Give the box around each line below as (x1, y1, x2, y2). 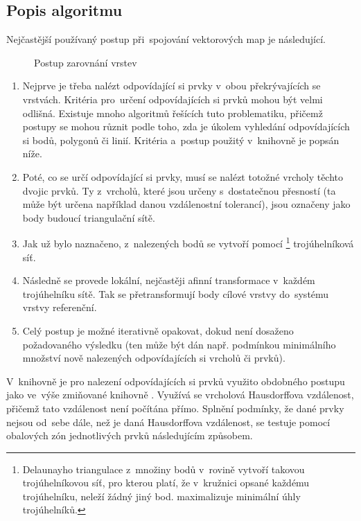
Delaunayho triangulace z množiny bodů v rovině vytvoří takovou (22, 461, 305, 476)
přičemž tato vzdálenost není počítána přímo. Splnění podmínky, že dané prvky (6, 400, 344, 415)
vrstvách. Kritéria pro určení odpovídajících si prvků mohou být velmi (22, 91, 323, 106)
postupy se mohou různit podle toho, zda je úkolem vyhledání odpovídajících (22, 119, 350, 134)
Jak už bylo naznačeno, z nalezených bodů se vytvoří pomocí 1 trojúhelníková (22, 234, 354, 250)
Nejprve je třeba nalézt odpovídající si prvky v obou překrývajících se (22, 78, 321, 93)
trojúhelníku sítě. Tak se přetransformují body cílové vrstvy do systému (22, 286, 329, 301)
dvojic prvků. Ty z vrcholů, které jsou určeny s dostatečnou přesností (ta (22, 183, 336, 197)
